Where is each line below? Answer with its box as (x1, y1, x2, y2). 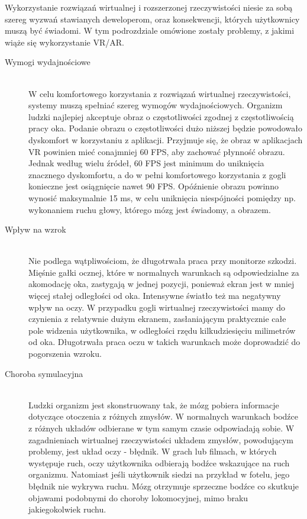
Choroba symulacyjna (5, 367, 83, 379)
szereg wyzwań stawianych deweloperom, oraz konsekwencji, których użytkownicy (5, 12, 300, 25)
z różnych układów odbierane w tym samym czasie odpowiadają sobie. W (28, 422, 295, 434)
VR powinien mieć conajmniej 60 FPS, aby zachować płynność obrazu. (28, 145, 285, 157)
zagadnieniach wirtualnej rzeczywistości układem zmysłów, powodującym (28, 433, 293, 446)
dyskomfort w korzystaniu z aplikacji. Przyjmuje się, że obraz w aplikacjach (28, 133, 303, 146)
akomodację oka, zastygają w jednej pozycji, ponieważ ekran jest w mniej (28, 278, 295, 290)
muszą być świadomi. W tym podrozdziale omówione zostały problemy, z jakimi (5, 24, 295, 37)
